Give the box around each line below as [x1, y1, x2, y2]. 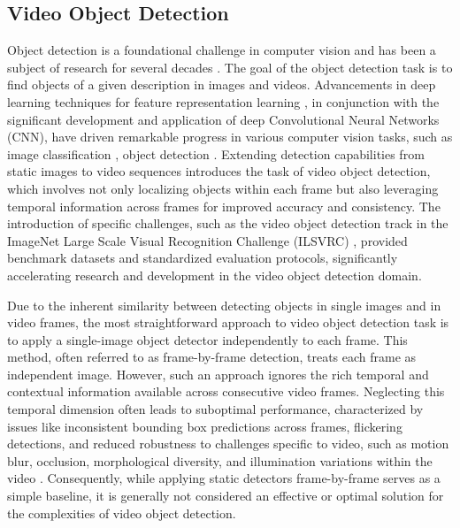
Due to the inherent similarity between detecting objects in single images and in [7, 295, 441, 314]
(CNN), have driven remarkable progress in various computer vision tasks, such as [7, 127, 453, 146]
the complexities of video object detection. [7, 503, 236, 522]
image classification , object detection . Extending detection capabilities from [7, 144, 425, 163]
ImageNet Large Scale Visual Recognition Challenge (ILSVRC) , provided [7, 231, 408, 249]
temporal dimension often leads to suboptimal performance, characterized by [7, 400, 424, 418]
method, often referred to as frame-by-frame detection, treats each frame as [7, 348, 417, 366]
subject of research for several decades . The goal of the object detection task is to [7, 57, 453, 76]
